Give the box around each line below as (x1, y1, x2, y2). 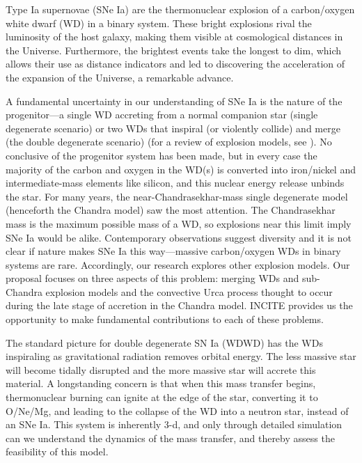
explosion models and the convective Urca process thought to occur (45, 284, 333, 299)
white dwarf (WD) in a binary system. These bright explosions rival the (6, 15, 312, 30)
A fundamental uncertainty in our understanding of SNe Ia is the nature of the (6, 93, 343, 108)
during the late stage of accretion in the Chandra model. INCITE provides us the (6, 298, 353, 313)
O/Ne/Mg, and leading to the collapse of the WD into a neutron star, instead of (6, 403, 349, 418)
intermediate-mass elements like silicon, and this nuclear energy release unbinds (6, 175, 345, 190)
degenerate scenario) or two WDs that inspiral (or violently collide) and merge (6, 120, 340, 135)
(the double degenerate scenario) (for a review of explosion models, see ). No (6, 134, 332, 149)
